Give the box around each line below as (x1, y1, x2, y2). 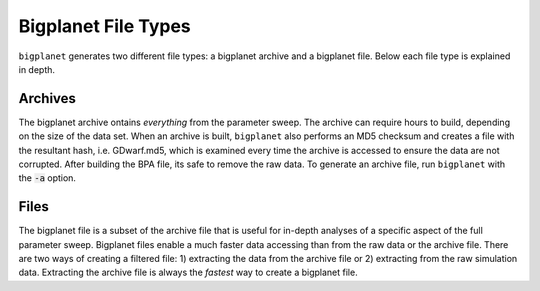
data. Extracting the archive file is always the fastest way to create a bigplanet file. (18, 266, 359, 279)
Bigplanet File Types (18, 15, 192, 37)
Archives (18, 90, 77, 107)
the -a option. (18, 172, 77, 184)
